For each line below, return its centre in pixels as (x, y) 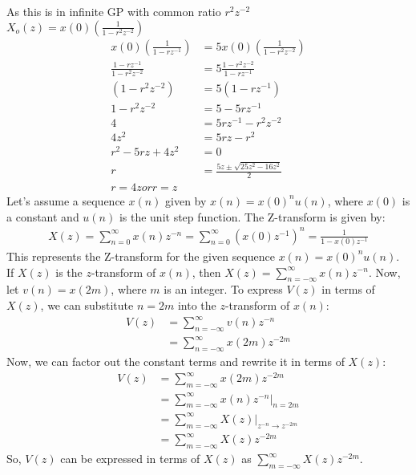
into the (197, 304)
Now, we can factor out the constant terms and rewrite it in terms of (176, 361)
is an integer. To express (223, 289)
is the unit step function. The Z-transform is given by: (252, 216)
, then (206, 272)
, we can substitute (87, 304)
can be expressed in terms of (130, 459)
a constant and (43, 216)
